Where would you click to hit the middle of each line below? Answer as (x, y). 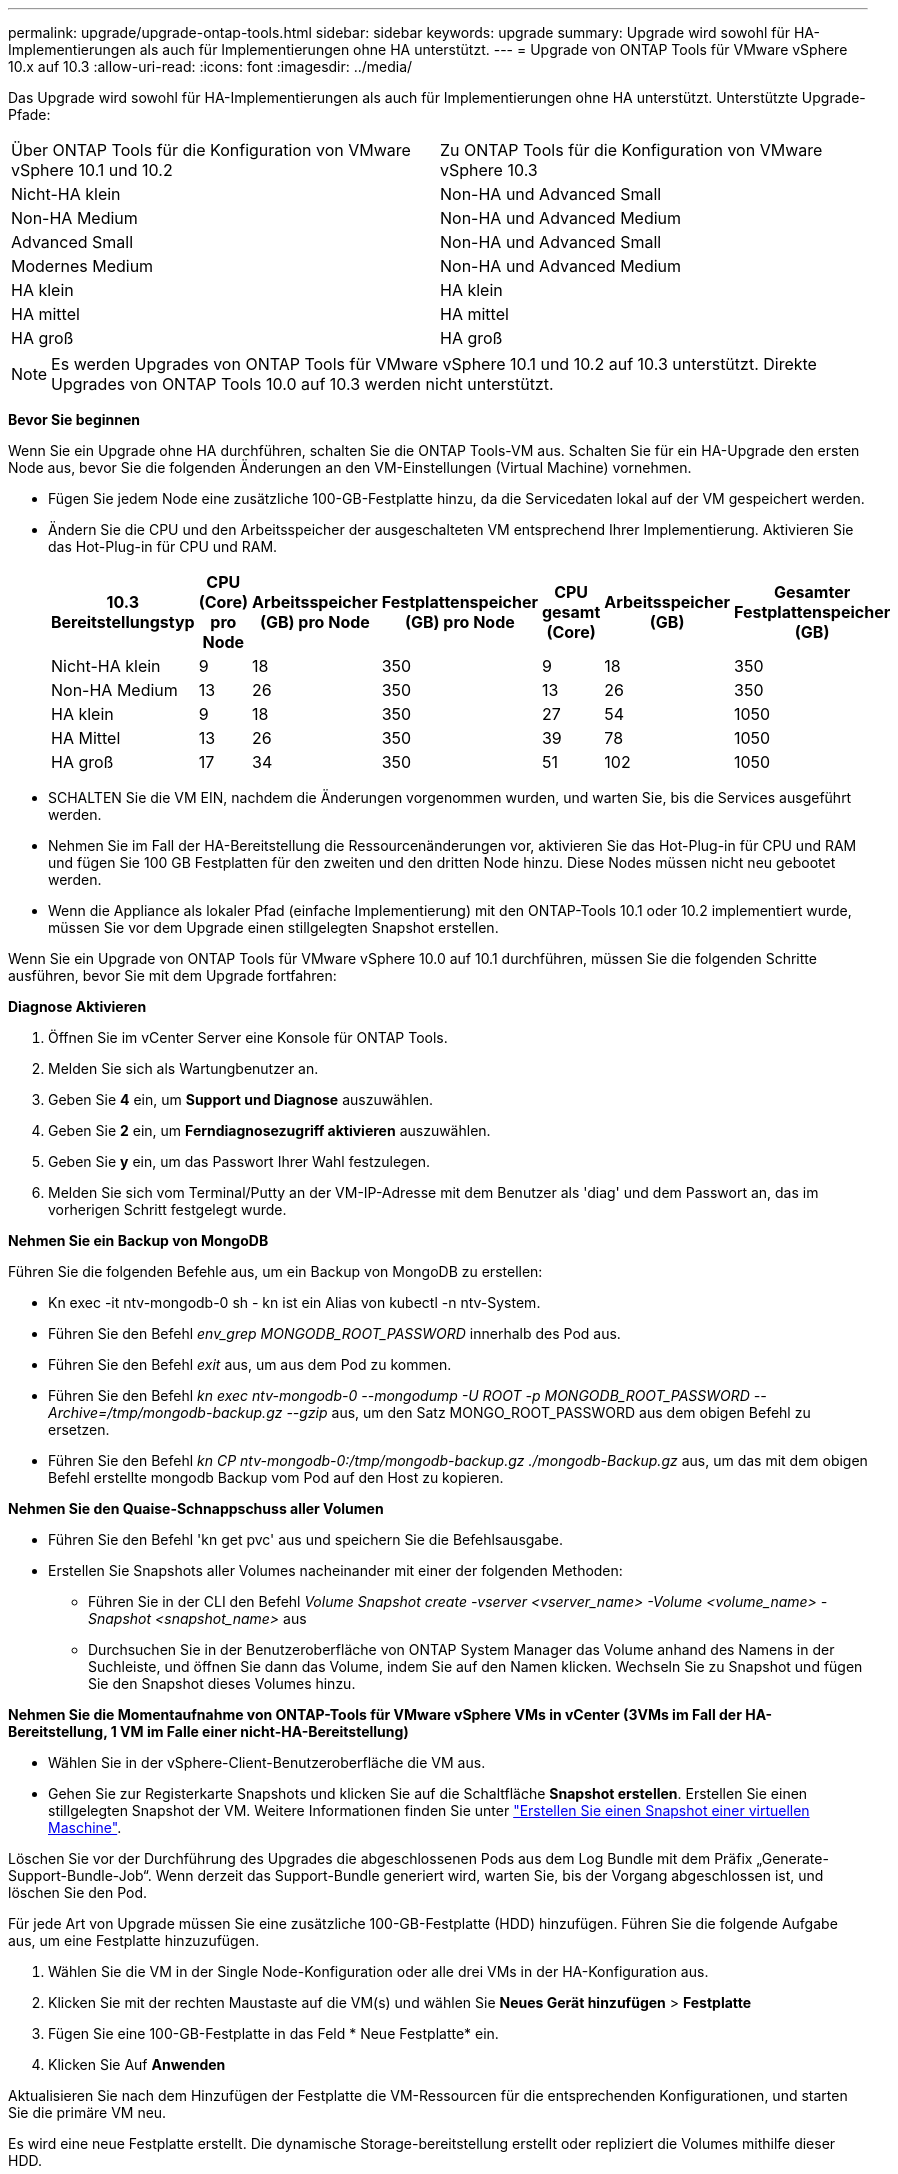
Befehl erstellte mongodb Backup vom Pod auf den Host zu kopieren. (276, 1477)
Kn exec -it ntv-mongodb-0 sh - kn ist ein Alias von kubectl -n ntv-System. (294, 1302)
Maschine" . (85, 1827)
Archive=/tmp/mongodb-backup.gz (165, 1412)
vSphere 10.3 (489, 170)
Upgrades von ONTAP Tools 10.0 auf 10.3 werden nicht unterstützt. (302, 384)
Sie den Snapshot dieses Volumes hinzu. (222, 1683)
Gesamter (812, 592)
